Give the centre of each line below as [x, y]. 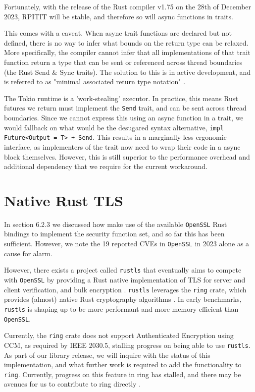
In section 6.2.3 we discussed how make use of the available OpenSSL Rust [116, 224]
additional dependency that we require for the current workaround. [106, 166]
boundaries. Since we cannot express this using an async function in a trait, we [124, 117]
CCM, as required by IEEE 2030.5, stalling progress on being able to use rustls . [127, 345]
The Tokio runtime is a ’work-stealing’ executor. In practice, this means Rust [121, 98]
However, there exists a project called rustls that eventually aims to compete [123, 270]
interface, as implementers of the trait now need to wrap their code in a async [122, 146]
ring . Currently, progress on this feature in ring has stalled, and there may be [123, 374]
